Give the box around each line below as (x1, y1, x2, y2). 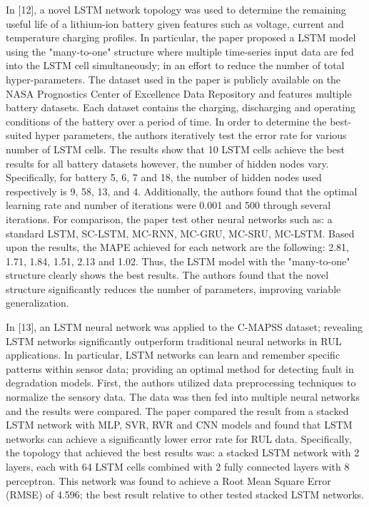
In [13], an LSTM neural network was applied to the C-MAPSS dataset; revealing (6, 319, 363, 334)
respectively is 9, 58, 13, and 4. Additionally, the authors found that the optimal (6, 183, 358, 198)
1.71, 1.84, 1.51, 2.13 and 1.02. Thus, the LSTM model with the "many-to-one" (6, 253, 350, 268)
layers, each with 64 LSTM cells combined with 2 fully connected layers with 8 (6, 459, 350, 473)
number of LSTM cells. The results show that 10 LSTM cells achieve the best (6, 141, 345, 156)
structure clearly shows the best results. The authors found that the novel (6, 267, 329, 282)
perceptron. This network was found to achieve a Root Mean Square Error (6, 473, 331, 488)
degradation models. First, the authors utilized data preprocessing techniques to (6, 375, 356, 390)
